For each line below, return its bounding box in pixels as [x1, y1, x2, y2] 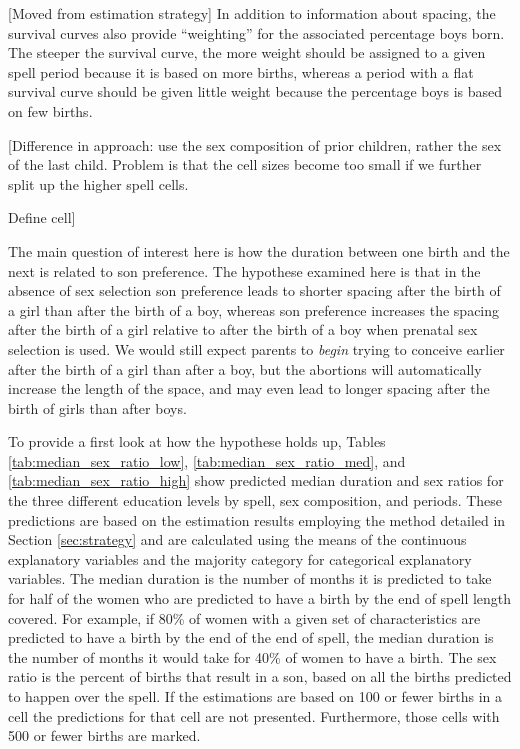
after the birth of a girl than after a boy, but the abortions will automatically [8, 358, 482, 379]
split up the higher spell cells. [8, 173, 189, 194]
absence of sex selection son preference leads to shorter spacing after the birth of [8, 280, 501, 301]
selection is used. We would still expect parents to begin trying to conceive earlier [8, 338, 505, 359]
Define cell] [8, 207, 76, 228]
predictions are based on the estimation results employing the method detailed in [8, 509, 506, 530]
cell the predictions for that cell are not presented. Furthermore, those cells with [8, 705, 500, 726]
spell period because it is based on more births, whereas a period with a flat [8, 61, 474, 82]
